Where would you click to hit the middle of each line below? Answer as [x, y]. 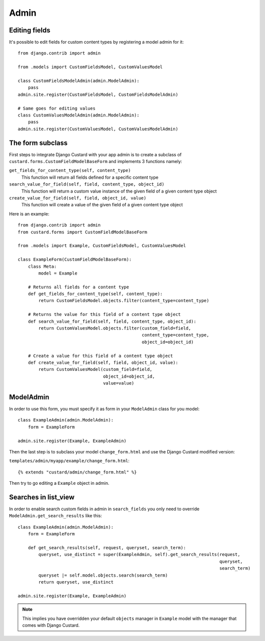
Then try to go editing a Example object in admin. [59, 483]
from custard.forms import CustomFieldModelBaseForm [82, 232]
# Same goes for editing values [57, 108]
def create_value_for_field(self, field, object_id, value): [103, 362]
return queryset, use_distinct [76, 582]
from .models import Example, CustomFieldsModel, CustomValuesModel [102, 246]
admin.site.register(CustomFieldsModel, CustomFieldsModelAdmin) [98, 94]
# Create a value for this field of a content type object [100, 356]
